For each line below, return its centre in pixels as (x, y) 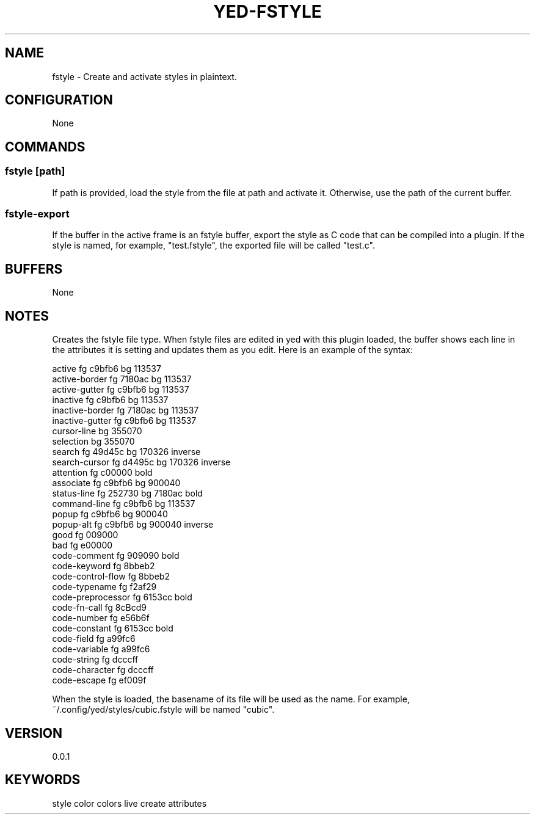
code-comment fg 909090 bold (116, 556)
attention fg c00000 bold (102, 473)
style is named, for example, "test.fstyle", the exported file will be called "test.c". (213, 246)
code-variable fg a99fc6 (101, 649)
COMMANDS (45, 147)
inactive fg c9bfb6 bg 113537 (110, 400)
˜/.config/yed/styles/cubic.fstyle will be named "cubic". (163, 710)
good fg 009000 (85, 535)
